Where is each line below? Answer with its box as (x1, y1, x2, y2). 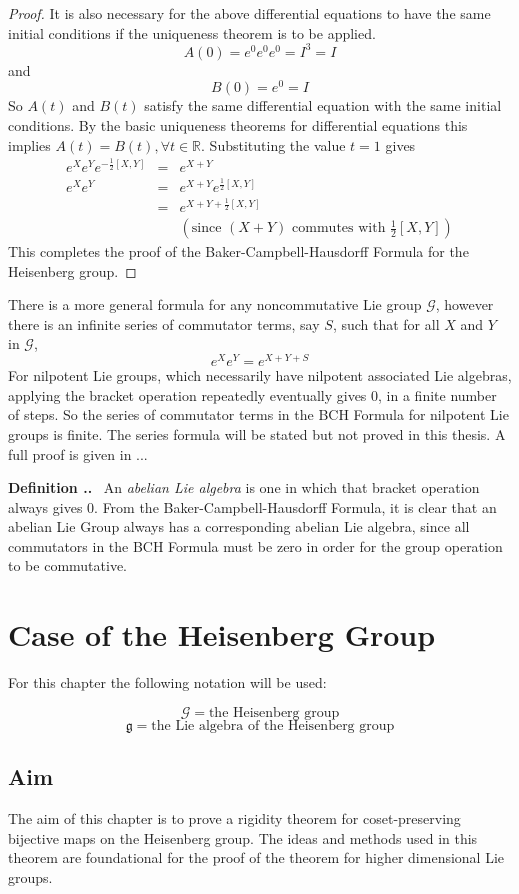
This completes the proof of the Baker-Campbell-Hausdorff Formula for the (8, 241, 469, 262)
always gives (8, 496, 83, 517)
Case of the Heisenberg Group (8, 614, 436, 655)
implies (8, 134, 51, 155)
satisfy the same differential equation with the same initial (144, 95, 502, 116)
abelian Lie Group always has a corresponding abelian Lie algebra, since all (8, 516, 470, 537)
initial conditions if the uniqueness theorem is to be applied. (8, 22, 376, 43)
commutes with (292, 221, 386, 236)
